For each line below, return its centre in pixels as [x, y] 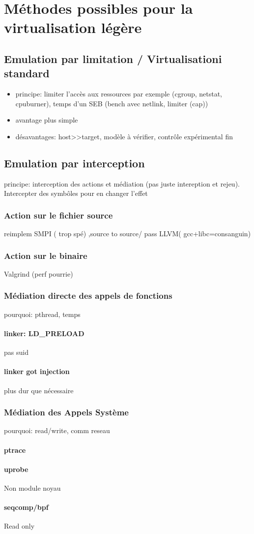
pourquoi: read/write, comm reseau [57, 430]
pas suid [16, 352]
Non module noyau [32, 487]
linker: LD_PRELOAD [44, 333]
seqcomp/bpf [26, 507]
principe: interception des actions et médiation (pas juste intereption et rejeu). [122, 183]
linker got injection [37, 371]
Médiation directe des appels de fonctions [88, 296]
